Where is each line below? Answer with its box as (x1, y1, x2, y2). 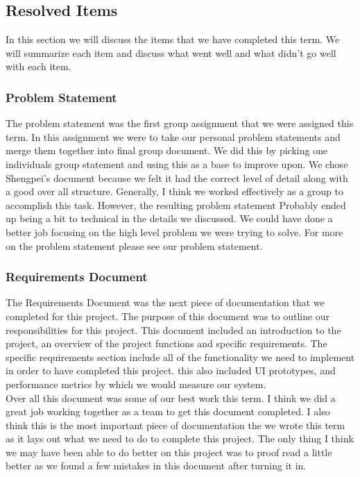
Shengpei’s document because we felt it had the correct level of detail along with (6, 170, 348, 185)
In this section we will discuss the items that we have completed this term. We (6, 32, 340, 47)
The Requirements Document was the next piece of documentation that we (6, 295, 325, 310)
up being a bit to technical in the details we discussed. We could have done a (6, 211, 333, 226)
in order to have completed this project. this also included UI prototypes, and (6, 363, 336, 378)
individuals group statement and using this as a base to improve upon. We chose (6, 156, 348, 171)
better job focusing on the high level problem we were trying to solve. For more (6, 224, 343, 239)
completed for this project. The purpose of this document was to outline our (6, 308, 330, 323)
